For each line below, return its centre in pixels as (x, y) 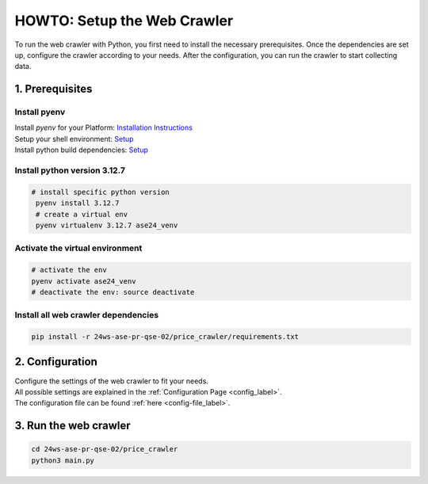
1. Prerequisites (53, 89)
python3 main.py (63, 460)
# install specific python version (100, 192)
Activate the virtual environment (78, 248)
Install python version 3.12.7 (70, 170)
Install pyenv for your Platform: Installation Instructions (104, 128)
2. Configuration (56, 362)
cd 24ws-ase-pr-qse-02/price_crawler (105, 449)
